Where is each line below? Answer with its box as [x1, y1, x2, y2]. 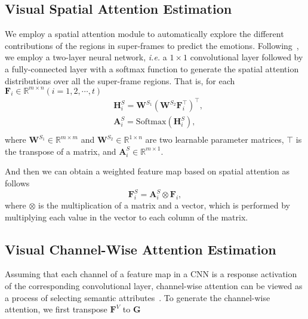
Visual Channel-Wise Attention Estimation [5, 240, 276, 258]
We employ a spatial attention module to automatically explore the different [5, 27, 284, 40]
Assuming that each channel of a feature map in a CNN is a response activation [5, 268, 297, 280]
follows [5, 177, 30, 189]
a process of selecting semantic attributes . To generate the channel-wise [5, 291, 270, 303]
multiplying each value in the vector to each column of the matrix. [5, 210, 248, 223]
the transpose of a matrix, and [5, 145, 116, 157]
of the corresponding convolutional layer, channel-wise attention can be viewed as [5, 279, 303, 292]
